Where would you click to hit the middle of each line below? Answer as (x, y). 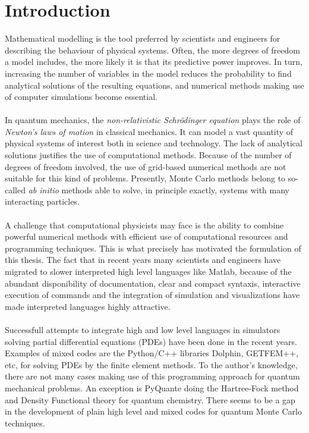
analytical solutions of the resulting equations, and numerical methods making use (154, 85)
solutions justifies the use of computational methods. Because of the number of (148, 155)
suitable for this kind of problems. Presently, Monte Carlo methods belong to (145, 178)
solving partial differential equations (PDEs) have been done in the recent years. (151, 341)
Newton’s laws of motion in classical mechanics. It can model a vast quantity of (149, 131)
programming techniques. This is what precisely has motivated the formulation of (153, 248)
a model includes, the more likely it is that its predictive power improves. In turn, (154, 62)
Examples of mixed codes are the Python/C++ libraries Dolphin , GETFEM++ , (152, 353)
